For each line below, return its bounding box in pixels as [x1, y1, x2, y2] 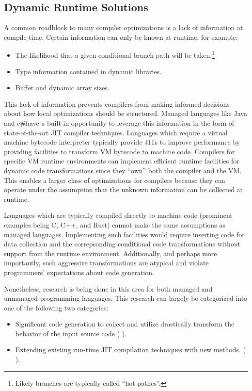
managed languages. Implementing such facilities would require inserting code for [4, 229, 245, 239]
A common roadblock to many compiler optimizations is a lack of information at [4, 22, 243, 33]
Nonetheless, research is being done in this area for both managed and [4, 283, 213, 293]
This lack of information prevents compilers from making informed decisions [4, 98, 230, 109]
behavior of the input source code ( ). [15, 328, 127, 338]
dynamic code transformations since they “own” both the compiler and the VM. [4, 165, 242, 175]
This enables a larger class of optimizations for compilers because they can [4, 175, 225, 185]
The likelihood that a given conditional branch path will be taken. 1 [15, 49, 215, 60]
